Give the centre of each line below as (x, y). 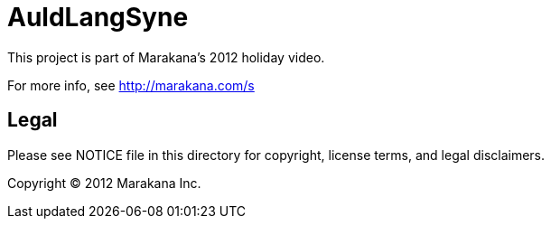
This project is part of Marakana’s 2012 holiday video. (166, 57)
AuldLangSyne (98, 17)
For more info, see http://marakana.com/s (131, 85)
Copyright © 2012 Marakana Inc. (104, 183)
